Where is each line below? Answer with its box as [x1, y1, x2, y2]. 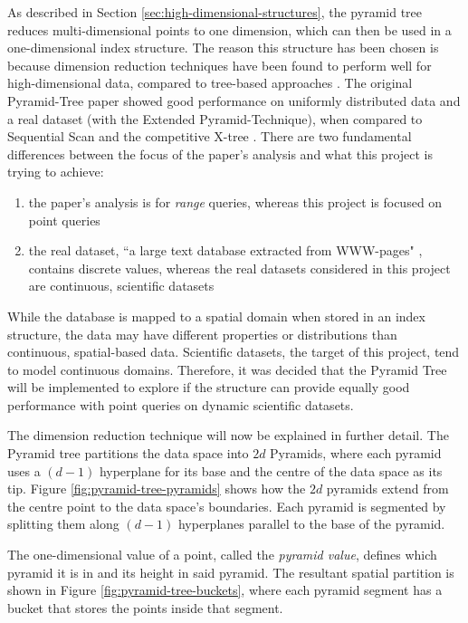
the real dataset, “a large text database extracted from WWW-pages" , [28, 241, 423, 260]
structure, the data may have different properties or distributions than [7, 324, 397, 343]
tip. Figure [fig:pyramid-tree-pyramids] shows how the [7, 479, 306, 498]
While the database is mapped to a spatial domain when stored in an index [7, 306, 425, 325]
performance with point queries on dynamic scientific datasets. [7, 395, 354, 414]
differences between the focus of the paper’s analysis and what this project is [7, 144, 434, 163]
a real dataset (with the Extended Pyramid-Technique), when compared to [7, 109, 423, 128]
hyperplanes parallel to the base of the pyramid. [177, 514, 445, 533]
